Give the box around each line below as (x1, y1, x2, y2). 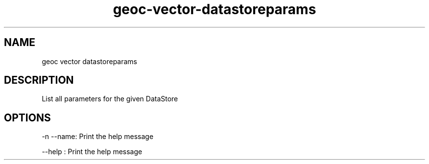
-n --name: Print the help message (42, 132, 154, 141)
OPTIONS (4, 111, 51, 124)
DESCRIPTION (4, 74, 74, 87)
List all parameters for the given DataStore (42, 94, 178, 103)
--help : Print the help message (42, 147, 143, 156)
